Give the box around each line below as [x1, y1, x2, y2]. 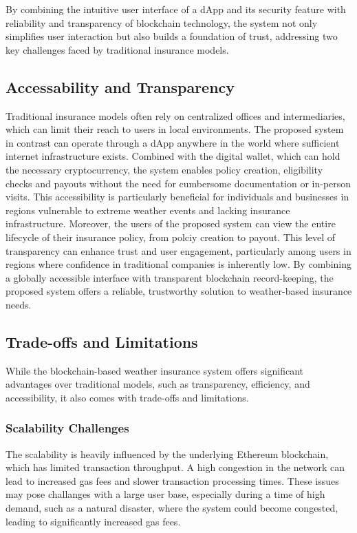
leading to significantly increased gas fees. [6, 514, 181, 528]
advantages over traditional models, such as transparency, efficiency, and [6, 377, 310, 391]
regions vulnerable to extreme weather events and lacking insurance [6, 202, 290, 217]
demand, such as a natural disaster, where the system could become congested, [6, 501, 338, 515]
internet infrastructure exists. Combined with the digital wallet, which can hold [6, 149, 340, 163]
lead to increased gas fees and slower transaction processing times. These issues [6, 473, 339, 488]
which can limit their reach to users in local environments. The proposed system [6, 122, 344, 136]
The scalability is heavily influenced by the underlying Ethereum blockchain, [6, 446, 329, 461]
